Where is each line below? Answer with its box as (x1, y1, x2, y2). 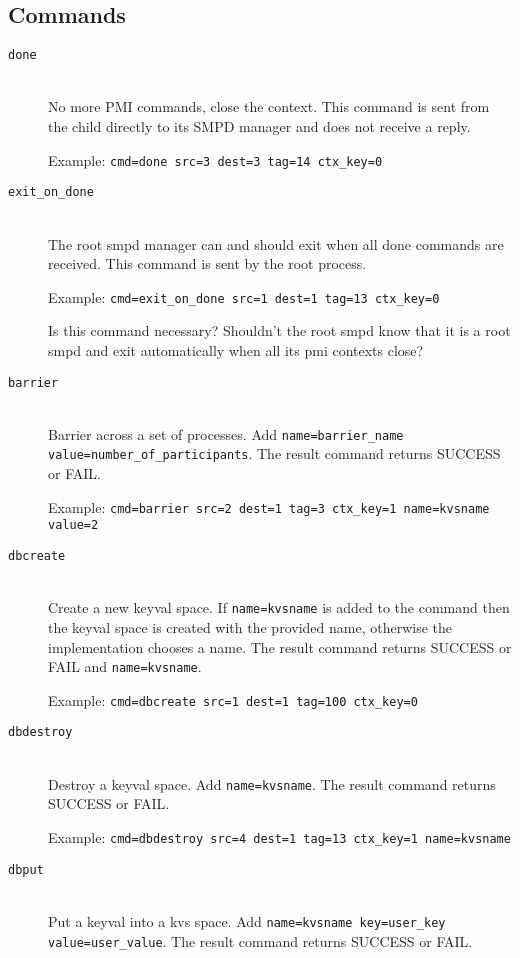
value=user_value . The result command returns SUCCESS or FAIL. (48, 930, 473, 951)
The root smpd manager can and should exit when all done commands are (48, 233, 504, 254)
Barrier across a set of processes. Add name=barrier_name (48, 423, 404, 444)
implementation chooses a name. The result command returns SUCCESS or (48, 636, 512, 657)
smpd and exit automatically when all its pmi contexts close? (48, 339, 424, 360)
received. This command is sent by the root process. (48, 253, 367, 274)
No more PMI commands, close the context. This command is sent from (48, 96, 490, 117)
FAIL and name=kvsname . (48, 656, 202, 677)
